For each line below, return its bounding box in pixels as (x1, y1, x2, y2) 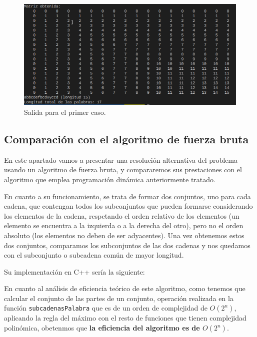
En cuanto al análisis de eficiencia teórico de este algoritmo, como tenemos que (4, 283, 245, 294)
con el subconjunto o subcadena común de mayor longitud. (4, 250, 184, 260)
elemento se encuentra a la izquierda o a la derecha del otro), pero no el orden (4, 220, 243, 231)
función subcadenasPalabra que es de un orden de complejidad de (4, 303, 207, 313)
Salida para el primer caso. (24, 106, 106, 117)
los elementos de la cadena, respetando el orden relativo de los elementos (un (4, 210, 239, 221)
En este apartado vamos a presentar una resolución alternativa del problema (4, 154, 238, 165)
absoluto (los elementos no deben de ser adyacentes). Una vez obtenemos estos (4, 230, 244, 240)
